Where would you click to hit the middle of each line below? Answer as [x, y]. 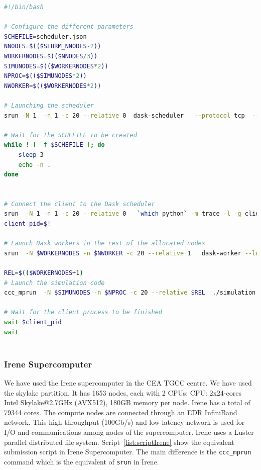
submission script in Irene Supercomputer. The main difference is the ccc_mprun [128, 452]
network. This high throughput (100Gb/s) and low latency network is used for [124, 422]
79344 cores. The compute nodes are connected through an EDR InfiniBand [121, 412]
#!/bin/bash [24, 7]
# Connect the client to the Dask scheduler [80, 204]
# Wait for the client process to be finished [83, 312]
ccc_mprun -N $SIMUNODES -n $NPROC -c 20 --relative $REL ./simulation [130, 293]
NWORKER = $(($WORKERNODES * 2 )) [53, 86]
